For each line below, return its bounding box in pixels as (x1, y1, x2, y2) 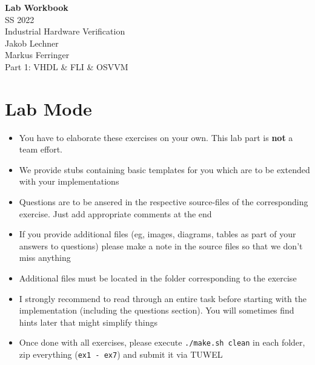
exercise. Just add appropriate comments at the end (19, 207, 212, 220)
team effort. (19, 143, 62, 156)
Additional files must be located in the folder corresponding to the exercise (19, 272, 297, 284)
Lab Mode (5, 96, 92, 120)
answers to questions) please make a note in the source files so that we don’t (19, 239, 303, 252)
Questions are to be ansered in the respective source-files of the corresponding (19, 196, 308, 208)
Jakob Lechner (5, 36, 59, 49)
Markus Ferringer (5, 48, 70, 61)
